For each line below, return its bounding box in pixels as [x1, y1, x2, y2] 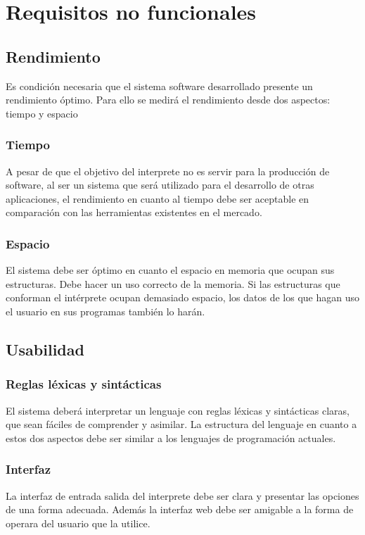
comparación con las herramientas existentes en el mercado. [6, 205, 262, 220]
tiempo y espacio [6, 106, 78, 120]
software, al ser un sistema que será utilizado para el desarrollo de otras [6, 177, 314, 192]
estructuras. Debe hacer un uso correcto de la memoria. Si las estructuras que [6, 276, 340, 291]
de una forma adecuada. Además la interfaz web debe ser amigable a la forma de [6, 502, 354, 517]
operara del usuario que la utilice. [6, 515, 151, 530]
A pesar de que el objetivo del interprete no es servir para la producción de [6, 163, 330, 178]
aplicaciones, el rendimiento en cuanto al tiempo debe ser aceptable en [6, 191, 309, 206]
